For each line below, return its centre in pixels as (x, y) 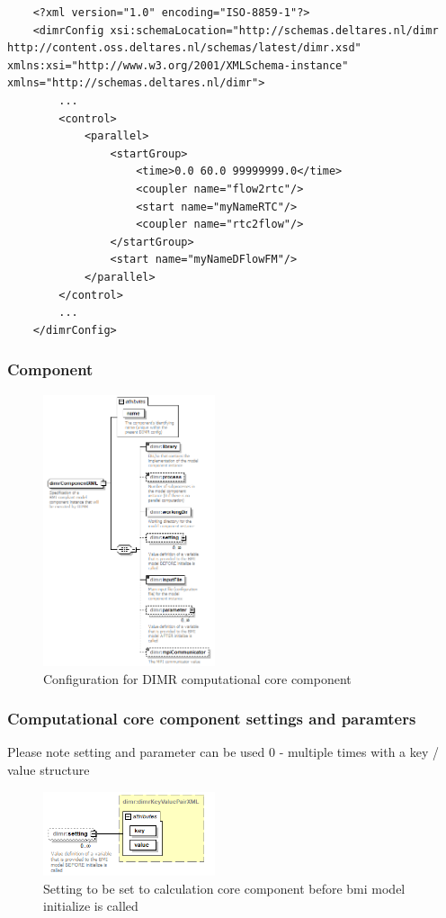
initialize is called (91, 906)
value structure (49, 769)
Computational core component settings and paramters (212, 719)
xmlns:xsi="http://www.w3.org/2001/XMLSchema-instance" (178, 65)
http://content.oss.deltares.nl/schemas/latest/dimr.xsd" (184, 48)
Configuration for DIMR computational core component (197, 678)
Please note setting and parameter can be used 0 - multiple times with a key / (223, 752)
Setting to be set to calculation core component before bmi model (224, 888)
